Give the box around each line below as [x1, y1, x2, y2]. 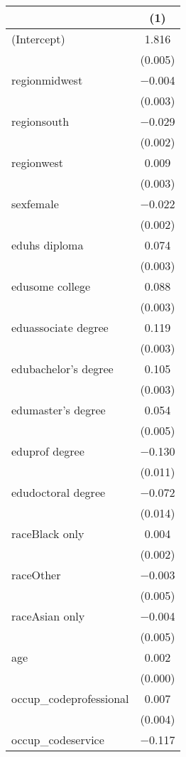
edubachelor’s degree [11, 360, 114, 377]
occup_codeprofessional [11, 690, 129, 707]
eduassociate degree [11, 319, 109, 335]
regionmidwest [11, 72, 83, 88]
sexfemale [11, 195, 59, 212]
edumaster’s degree [11, 402, 106, 418]
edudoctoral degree [11, 484, 106, 500]
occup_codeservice [11, 731, 104, 748]
